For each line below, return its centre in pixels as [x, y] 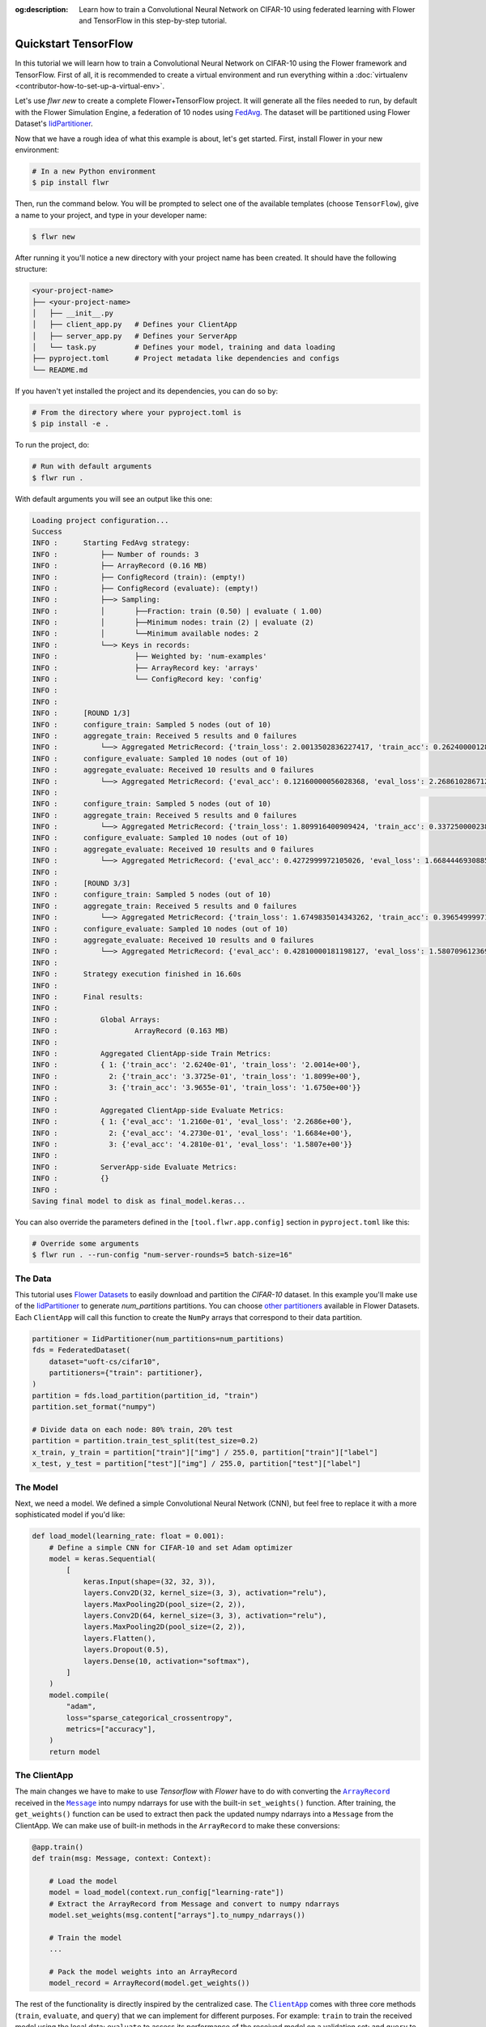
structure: [31, 269]
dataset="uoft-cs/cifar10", [105, 1361]
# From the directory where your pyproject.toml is [137, 412]
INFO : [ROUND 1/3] [81, 713]
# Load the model [83, 1881]
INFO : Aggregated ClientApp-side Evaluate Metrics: [158, 1110]
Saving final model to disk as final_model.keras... [139, 1201]
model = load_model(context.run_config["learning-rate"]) [166, 1892]
